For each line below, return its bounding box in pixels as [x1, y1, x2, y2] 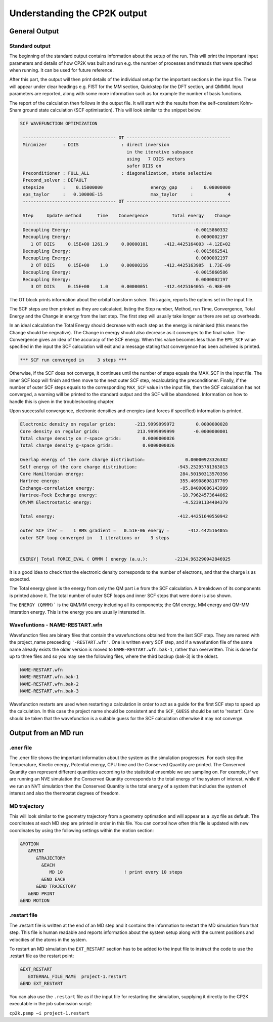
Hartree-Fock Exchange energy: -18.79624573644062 [20, 492, 229, 498]
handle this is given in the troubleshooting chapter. [9, 398, 115, 405]
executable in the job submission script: [9, 1001, 93, 1007]
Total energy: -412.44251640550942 [20, 514, 229, 519]
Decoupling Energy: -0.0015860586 [23, 269, 229, 276]
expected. [9, 576, 30, 582]
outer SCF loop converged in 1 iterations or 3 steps [20, 535, 169, 540]
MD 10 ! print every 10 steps [49, 869, 183, 875]
